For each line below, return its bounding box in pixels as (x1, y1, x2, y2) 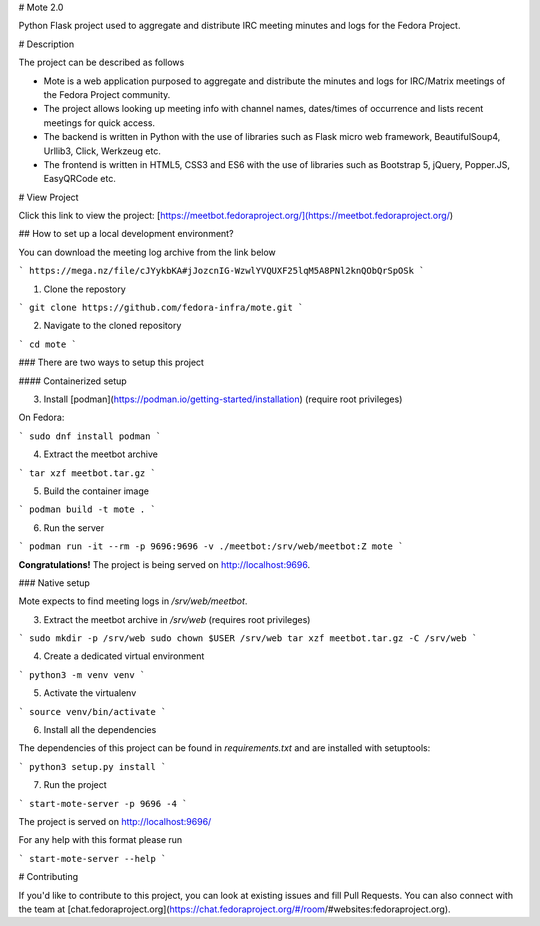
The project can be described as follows (18, 56, 185, 69)
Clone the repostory (43, 283, 127, 295)
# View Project (18, 191, 79, 203)
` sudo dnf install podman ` (18, 430, 162, 442)
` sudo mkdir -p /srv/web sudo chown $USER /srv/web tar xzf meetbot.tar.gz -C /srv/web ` (18, 633, 478, 644)
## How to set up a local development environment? (18, 228, 234, 240)
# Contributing (18, 871, 79, 883)
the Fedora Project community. (43, 88, 171, 100)
